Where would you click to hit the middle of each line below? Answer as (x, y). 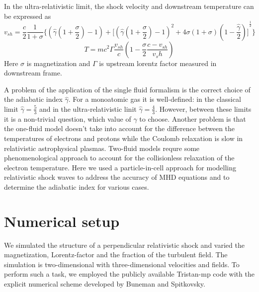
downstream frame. (33, 73)
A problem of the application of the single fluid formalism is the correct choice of (127, 89)
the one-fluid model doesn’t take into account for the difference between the (120, 128)
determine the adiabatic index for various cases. (77, 186)
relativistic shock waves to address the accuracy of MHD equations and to (117, 177)
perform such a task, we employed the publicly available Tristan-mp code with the (129, 274)
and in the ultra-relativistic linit (88, 109)
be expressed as (28, 16)
